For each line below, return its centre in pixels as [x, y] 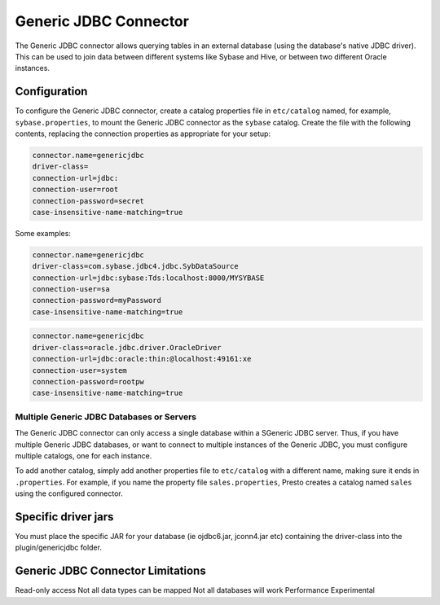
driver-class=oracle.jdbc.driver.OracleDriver [127, 347]
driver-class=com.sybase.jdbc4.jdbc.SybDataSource [136, 266]
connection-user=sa [71, 289]
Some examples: [43, 233]
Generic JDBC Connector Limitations [111, 571]
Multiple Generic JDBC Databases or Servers [106, 417]
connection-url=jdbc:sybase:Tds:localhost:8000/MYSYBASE [148, 278]
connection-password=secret [88, 201]
